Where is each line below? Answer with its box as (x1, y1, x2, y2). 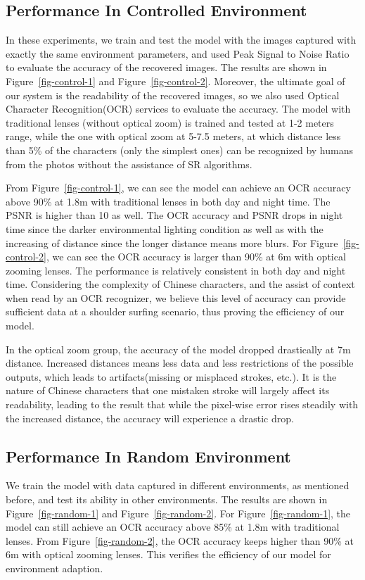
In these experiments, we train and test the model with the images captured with (6, 32, 357, 47)
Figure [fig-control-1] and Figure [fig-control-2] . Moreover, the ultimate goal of (6, 73, 345, 88)
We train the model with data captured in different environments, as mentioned (6, 478, 350, 493)
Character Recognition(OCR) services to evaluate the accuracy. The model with (6, 101, 351, 116)
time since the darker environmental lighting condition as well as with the (6, 221, 324, 236)
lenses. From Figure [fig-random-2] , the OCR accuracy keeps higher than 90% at (6, 533, 354, 548)
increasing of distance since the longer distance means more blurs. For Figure (6, 235, 338, 250)
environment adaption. (6, 561, 103, 575)
